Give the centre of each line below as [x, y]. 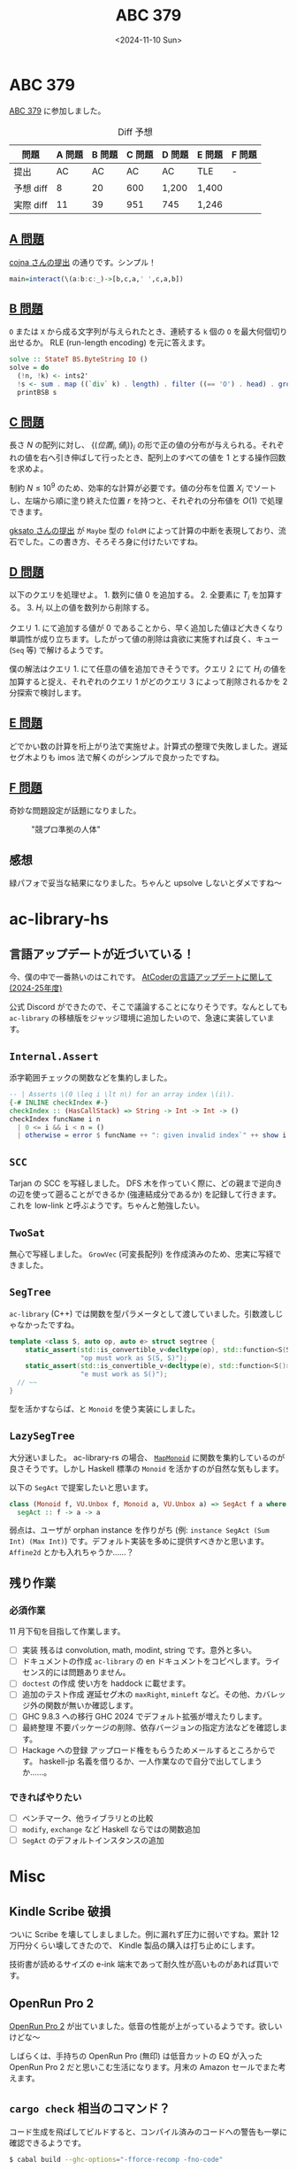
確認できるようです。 [48, 2142]
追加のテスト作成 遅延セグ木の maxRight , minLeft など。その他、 [138, 1695]
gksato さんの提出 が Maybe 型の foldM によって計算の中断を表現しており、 [144, 530]
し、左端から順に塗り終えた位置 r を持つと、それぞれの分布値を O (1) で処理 [146, 500]
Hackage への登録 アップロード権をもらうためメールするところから [145, 1750]
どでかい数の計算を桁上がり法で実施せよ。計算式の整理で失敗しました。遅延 [148, 746]
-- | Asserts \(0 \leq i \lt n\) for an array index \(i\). [122, 1095]
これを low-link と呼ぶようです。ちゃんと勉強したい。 [107, 1205]
